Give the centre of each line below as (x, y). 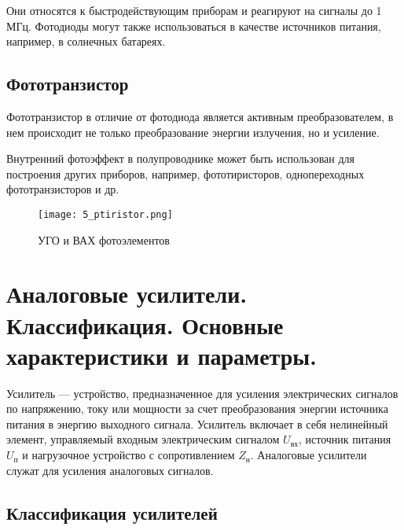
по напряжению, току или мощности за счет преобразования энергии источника (197, 409)
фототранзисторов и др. (63, 189)
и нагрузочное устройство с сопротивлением (129, 455)
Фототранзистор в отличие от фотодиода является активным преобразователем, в (200, 116)
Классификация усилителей (112, 512)
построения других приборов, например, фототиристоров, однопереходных (185, 173)
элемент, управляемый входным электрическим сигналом (143, 439)
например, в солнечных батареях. (86, 41)
